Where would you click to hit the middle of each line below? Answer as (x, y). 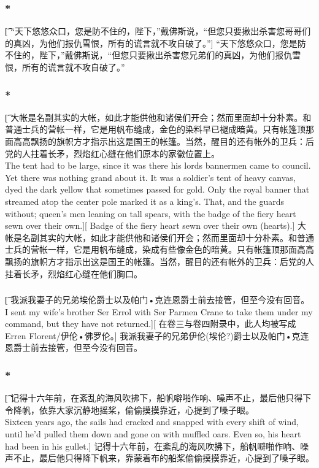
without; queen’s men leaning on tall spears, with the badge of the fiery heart (151, 213)
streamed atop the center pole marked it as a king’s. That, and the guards (145, 201)
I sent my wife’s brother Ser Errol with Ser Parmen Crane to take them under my (159, 311)
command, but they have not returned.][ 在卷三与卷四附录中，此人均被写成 (151, 324)
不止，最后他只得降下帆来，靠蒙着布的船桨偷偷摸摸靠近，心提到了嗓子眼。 (163, 458)
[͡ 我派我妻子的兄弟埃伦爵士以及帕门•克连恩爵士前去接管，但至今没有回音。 (157, 300)
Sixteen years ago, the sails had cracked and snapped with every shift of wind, (152, 422)
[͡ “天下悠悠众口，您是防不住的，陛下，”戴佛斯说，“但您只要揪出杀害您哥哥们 (158, 31)
